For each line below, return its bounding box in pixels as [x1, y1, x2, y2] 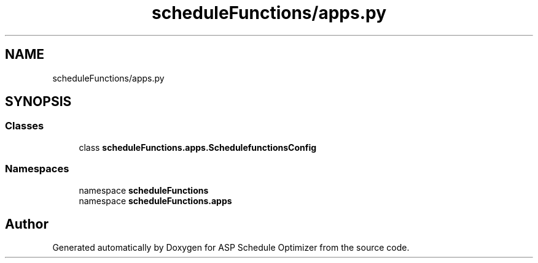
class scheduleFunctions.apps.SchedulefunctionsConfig [79, 142, 317, 153]
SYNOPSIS [5, 94, 72, 110]
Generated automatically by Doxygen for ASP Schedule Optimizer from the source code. [52, 242, 410, 253]
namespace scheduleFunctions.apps [79, 195, 232, 206]
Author [5, 216, 49, 232]
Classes [5, 120, 44, 132]
